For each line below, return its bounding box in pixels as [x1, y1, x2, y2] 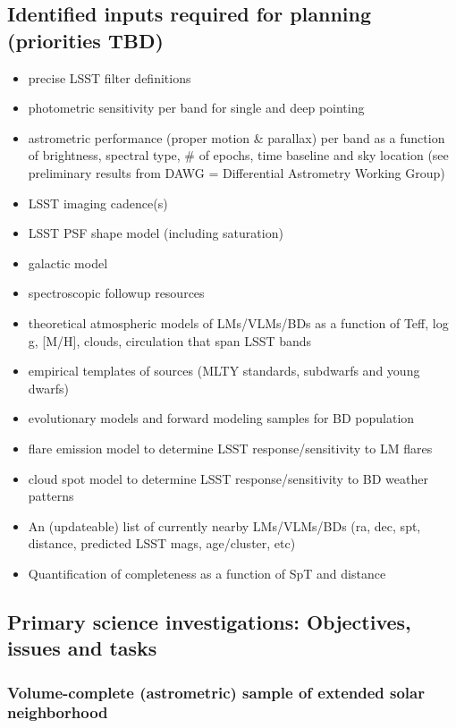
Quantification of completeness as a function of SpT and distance [28, 563, 386, 582]
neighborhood [7, 701, 108, 724]
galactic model [28, 253, 108, 272]
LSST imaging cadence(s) [28, 193, 168, 212]
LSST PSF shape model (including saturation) [28, 224, 283, 242]
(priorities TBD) [7, 26, 164, 54]
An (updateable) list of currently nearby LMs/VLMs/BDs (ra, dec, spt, [28, 516, 421, 535]
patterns [28, 487, 74, 505]
